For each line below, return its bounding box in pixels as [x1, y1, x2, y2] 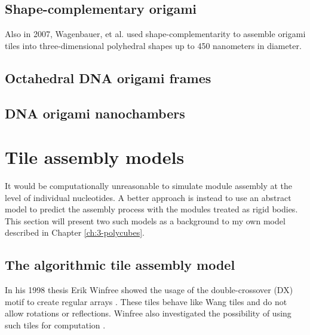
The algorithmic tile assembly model [5, 255, 235, 274]
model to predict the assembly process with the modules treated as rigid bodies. [5, 203, 298, 215]
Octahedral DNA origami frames [5, 68, 211, 87]
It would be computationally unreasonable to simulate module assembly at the [5, 179, 293, 192]
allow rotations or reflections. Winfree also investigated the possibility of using [5, 307, 291, 319]
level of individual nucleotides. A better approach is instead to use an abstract [5, 191, 291, 203]
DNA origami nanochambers [5, 103, 185, 122]
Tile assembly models [5, 145, 185, 169]
